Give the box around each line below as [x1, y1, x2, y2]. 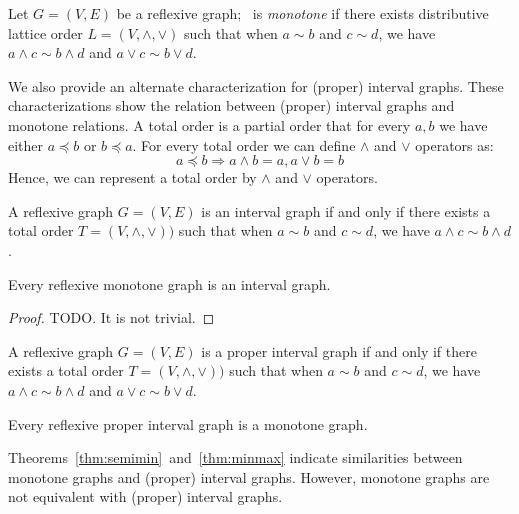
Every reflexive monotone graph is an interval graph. [8, 273, 331, 294]
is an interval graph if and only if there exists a [201, 200, 491, 221]
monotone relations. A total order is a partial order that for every [8, 114, 411, 135]
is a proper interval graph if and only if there [201, 340, 477, 361]
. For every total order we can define [132, 134, 356, 155]
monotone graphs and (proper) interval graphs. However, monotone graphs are [8, 466, 490, 487]
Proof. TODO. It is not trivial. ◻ [8, 307, 215, 328]
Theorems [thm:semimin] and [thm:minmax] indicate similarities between [8, 447, 463, 468]
